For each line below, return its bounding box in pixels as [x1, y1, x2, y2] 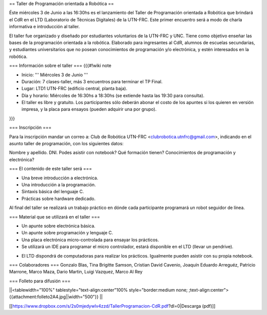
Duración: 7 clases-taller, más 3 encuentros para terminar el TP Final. [21, 78, 163, 84]
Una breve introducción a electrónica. [21, 175, 98, 181]
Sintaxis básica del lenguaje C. [21, 189, 84, 195]
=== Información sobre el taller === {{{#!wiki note [9, 62, 111, 69]
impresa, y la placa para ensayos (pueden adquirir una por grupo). [21, 106, 157, 112]
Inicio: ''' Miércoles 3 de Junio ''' [21, 72, 89, 78]
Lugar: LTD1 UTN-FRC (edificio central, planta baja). [21, 86, 128, 92]
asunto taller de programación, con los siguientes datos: [9, 141, 124, 147]
